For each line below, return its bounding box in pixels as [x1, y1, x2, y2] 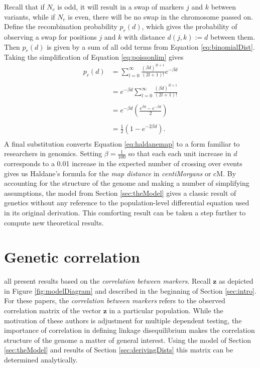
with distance [124, 31, 165, 42]
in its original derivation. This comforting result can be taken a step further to [4, 207, 246, 217]
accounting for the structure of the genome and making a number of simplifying [4, 178, 249, 188]
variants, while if [4, 11, 55, 22]
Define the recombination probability [4, 21, 117, 32]
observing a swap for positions [4, 31, 97, 42]
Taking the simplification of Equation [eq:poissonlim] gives [4, 52, 184, 62]
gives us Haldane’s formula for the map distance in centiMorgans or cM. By [4, 168, 236, 178]
